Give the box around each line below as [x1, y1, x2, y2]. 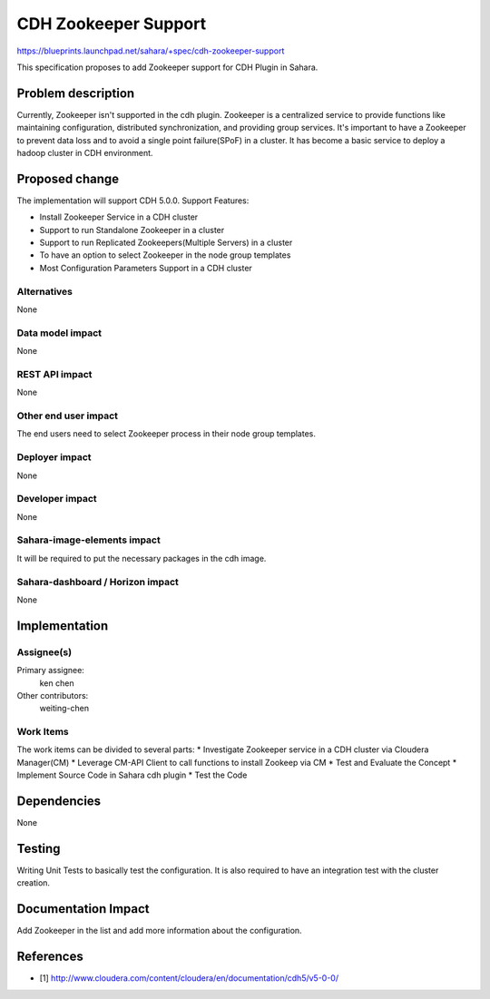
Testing [16, 840, 61, 857]
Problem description [16, 85, 135, 101]
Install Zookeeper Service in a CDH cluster [39, 211, 199, 222]
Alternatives [16, 285, 73, 298]
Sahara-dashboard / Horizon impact [16, 575, 179, 588]
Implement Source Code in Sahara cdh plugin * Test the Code [16, 769, 248, 780]
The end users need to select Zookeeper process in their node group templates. [16, 428, 317, 439]
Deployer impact [16, 451, 92, 464]
